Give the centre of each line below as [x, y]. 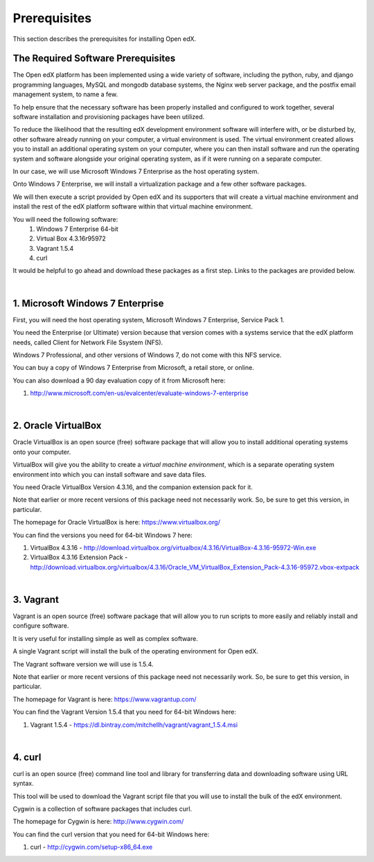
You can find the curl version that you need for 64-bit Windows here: [111, 834]
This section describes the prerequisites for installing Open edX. [105, 39]
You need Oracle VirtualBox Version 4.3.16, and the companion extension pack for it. [133, 487]
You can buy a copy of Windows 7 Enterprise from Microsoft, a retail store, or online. [133, 368]
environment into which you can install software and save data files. [110, 474]
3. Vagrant [36, 599]
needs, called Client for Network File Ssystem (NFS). [88, 342]
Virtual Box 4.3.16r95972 [71, 238]
